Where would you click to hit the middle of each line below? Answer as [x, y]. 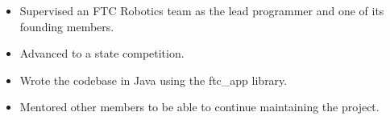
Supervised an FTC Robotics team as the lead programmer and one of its [202, 10]
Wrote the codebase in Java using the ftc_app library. [154, 80]
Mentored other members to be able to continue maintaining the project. [199, 107]
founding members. [67, 26]
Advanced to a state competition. [102, 53]
